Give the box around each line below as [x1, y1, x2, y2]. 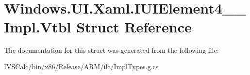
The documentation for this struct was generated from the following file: [4, 45, 219, 55]
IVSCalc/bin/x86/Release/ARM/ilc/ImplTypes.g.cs [4, 61, 159, 71]
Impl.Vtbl [4, 17, 71, 37]
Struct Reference [76, 17, 192, 37]
